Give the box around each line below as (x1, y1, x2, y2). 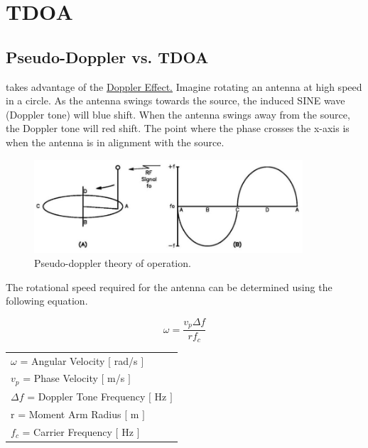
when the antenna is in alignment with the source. (6, 134, 224, 149)
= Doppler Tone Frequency (27, 389, 146, 404)
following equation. (6, 293, 88, 308)
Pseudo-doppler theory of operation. (34, 256, 191, 271)
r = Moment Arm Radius (11, 406, 121, 421)
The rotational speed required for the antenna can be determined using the (6, 279, 332, 294)
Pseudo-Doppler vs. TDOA (6, 45, 209, 67)
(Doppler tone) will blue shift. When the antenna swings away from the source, (6, 106, 350, 121)
